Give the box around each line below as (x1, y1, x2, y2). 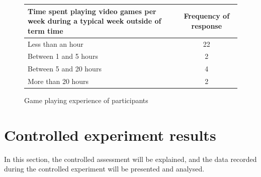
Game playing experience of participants (24, 95, 148, 106)
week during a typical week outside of (28, 16, 161, 26)
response (191, 20, 222, 31)
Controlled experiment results (4, 124, 216, 145)
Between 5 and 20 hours (28, 63, 102, 74)
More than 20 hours (28, 76, 89, 86)
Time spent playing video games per (28, 6, 156, 16)
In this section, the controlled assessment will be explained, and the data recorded (4, 153, 257, 164)
